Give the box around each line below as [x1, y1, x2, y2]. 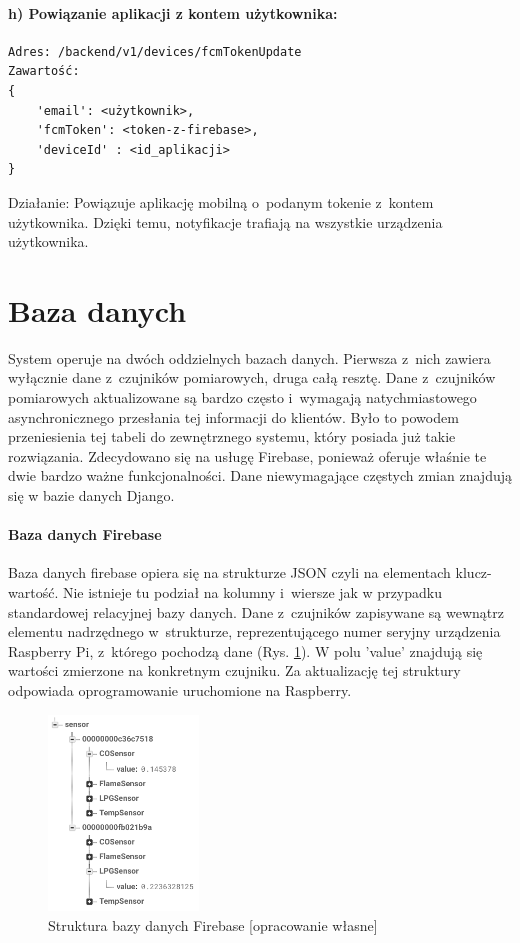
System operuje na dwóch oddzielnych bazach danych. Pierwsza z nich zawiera [8, 347, 491, 368]
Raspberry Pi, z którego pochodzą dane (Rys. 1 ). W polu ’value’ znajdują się [8, 640, 483, 661]
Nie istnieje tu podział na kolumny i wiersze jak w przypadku [62, 582, 442, 602]
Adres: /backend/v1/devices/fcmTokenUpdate [8, 44, 302, 59]
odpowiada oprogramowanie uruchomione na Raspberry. [8, 679, 352, 700]
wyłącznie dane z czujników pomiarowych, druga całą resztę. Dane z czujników [8, 367, 496, 388]
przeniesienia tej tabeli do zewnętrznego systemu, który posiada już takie [8, 426, 456, 447]
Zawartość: [8, 64, 80, 79]
